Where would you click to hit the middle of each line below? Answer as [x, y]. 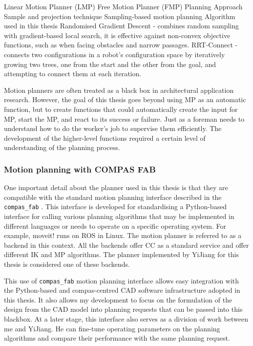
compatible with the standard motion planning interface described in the [113, 197]
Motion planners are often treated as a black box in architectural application [119, 90]
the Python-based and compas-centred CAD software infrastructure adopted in [122, 290]
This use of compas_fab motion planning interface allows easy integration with [122, 280]
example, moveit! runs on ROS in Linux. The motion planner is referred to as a [123, 235]
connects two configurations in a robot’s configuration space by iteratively [115, 54]
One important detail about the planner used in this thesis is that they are [116, 187]
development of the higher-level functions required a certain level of [105, 138]
